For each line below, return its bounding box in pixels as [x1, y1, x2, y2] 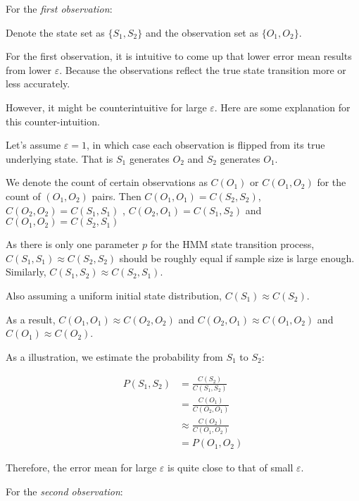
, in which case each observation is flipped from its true [87, 137, 325, 152]
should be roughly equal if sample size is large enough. [119, 250, 355, 265]
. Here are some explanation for [214, 99, 351, 114]
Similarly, [6, 264, 46, 279]
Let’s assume [6, 137, 61, 152]
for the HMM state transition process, [150, 237, 315, 252]
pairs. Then [92, 188, 141, 203]
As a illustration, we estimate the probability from [6, 349, 223, 364]
